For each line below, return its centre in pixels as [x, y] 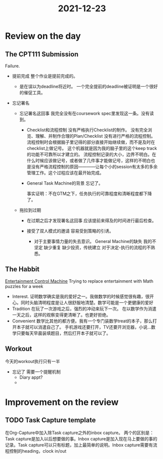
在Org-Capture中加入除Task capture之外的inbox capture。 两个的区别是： [80, 433]
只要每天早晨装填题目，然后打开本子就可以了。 [63, 333]
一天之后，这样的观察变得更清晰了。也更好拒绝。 [61, 314]
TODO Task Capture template [51, 420]
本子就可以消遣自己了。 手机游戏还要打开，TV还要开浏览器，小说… [84, 327]
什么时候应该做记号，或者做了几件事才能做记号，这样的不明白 [89, 160]
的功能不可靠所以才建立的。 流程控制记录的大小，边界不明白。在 [92, 154]
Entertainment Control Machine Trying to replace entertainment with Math [79, 281]
